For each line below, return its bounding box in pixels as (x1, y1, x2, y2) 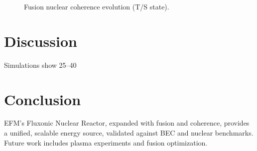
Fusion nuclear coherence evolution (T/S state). (24, 1, 169, 11)
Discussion (4, 30, 77, 51)
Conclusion (4, 89, 81, 109)
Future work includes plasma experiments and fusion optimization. (4, 137, 208, 148)
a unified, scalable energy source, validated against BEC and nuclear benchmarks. (4, 128, 254, 138)
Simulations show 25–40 (4, 59, 77, 70)
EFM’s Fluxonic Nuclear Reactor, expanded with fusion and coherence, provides (4, 118, 250, 128)
